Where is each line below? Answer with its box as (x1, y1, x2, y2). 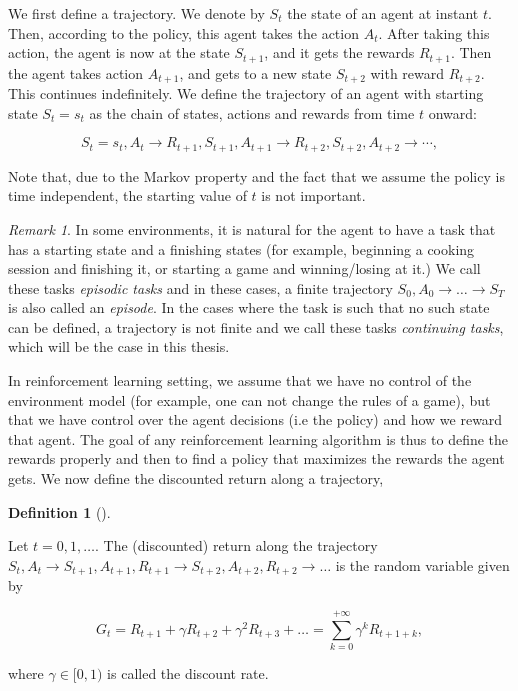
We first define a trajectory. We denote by (8, 3, 265, 23)
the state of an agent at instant (287, 3, 479, 23)
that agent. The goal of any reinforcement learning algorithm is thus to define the (8, 428, 509, 449)
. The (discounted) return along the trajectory (94, 535, 378, 556)
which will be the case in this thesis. (8, 336, 230, 357)
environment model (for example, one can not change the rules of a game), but (8, 389, 491, 410)
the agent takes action (8, 62, 144, 83)
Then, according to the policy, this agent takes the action (8, 22, 359, 43)
